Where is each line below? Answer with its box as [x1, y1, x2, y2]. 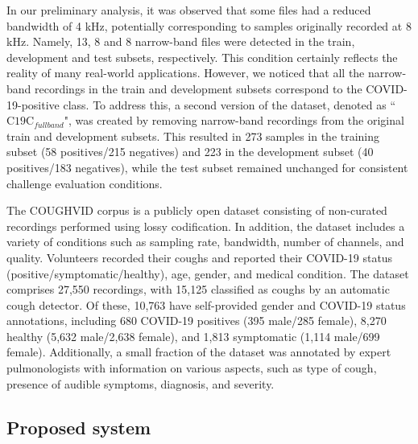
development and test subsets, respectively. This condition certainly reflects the [6, 48, 398, 65]
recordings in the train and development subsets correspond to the [35, 80, 362, 97]
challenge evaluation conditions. [6, 175, 163, 191]
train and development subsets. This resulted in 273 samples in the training [6, 127, 380, 144]
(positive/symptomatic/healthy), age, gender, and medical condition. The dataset [6, 265, 409, 282]
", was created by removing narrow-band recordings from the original [64, 112, 404, 129]
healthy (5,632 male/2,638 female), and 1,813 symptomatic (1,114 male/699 [6, 327, 380, 344]
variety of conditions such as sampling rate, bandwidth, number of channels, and [6, 233, 404, 250]
